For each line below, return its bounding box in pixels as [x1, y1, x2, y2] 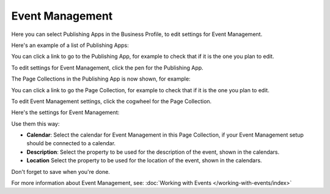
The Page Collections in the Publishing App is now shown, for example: [11, 75, 191, 82]
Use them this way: [11, 120, 60, 128]
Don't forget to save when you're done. [11, 168, 110, 175]
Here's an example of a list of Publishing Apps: [11, 41, 130, 49]
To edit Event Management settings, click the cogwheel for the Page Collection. [11, 98, 212, 105]
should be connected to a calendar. [26, 140, 116, 147]
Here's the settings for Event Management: [11, 109, 120, 116]
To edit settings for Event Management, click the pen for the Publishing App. [11, 64, 204, 71]
